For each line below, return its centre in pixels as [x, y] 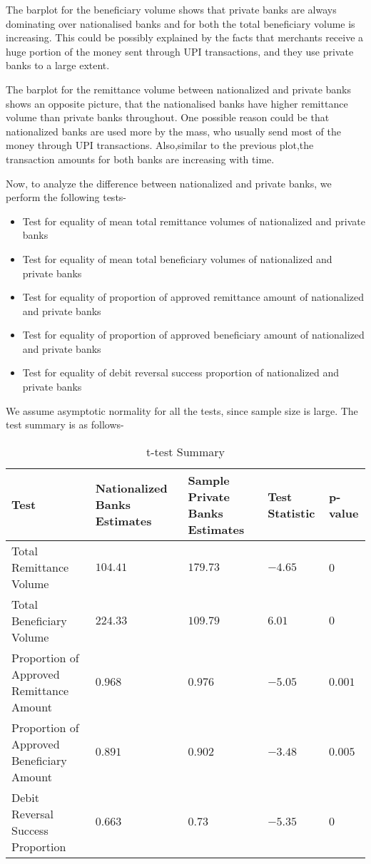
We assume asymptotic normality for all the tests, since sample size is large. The [182, 410]
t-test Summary [185, 451]
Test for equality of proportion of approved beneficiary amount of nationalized [193, 335]
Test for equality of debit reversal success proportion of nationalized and [181, 372]
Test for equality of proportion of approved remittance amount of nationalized [193, 297]
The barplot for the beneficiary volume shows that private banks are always [171, 9]
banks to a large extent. [58, 65]
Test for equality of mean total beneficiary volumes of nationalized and [177, 258]
